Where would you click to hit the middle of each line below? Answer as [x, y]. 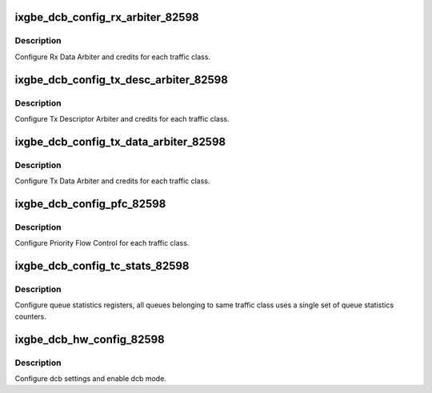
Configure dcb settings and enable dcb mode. [91, 378]
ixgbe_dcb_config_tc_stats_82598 [102, 266]
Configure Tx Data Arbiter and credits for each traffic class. [112, 181]
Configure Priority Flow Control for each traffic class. [102, 243]
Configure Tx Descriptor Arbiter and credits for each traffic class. [122, 118]
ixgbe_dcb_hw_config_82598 [90, 339]
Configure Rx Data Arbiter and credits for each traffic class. [113, 57]
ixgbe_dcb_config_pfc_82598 [90, 204]
